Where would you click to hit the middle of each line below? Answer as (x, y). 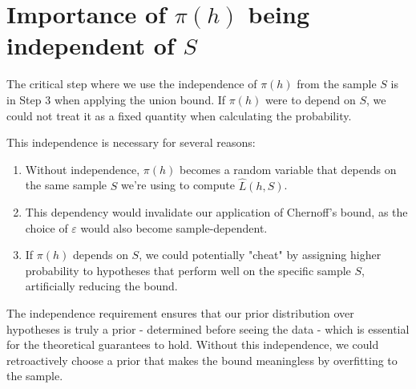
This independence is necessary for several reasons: (131, 142)
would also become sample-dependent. (174, 227)
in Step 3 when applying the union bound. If (116, 99)
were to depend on (310, 99)
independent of (91, 45)
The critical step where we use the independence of (132, 84)
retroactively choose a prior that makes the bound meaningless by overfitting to (202, 360)
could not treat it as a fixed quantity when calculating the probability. (179, 115)
